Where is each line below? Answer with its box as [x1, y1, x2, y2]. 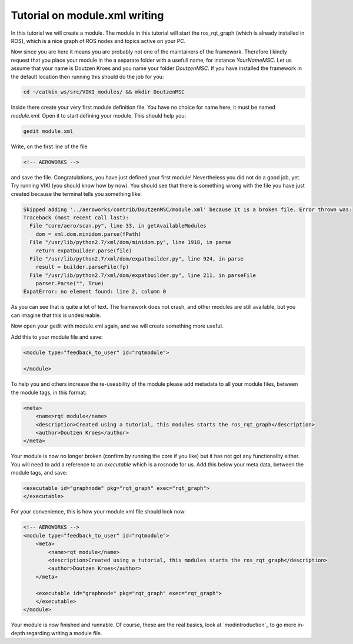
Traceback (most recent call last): [23, 214, 129, 221]
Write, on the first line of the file [11, 143, 88, 150]
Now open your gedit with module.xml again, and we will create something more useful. [11, 322, 224, 329]
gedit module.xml [23, 128, 74, 135]
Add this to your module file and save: [11, 333, 103, 341]
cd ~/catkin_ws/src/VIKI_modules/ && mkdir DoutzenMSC [23, 89, 185, 95]
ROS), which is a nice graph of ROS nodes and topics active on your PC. [11, 37, 186, 44]
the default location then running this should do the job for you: [11, 73, 164, 80]
